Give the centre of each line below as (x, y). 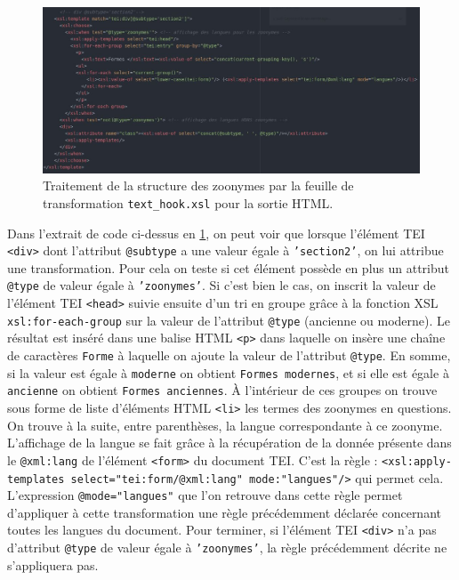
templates (36, 479)
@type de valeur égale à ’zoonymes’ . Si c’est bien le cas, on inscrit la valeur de (221, 285)
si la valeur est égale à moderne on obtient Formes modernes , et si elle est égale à (228, 372)
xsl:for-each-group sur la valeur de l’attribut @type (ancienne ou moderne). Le (229, 320)
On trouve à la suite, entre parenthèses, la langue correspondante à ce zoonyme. (225, 425)
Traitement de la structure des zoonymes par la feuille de (198, 185)
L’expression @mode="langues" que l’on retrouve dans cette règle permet (205, 495)
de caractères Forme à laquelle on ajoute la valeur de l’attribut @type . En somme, (229, 355)
